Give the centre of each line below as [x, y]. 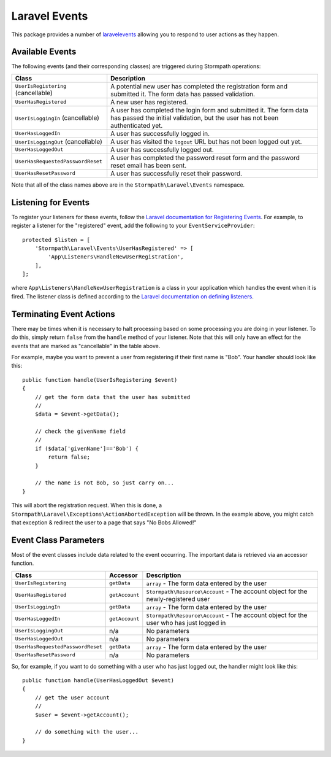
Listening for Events [51, 202]
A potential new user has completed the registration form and [199, 86]
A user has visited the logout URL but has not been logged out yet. [206, 141]
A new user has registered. [149, 102]
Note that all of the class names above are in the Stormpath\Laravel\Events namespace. [128, 185]
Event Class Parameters [58, 540]
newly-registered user [178, 599]
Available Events [44, 52]
